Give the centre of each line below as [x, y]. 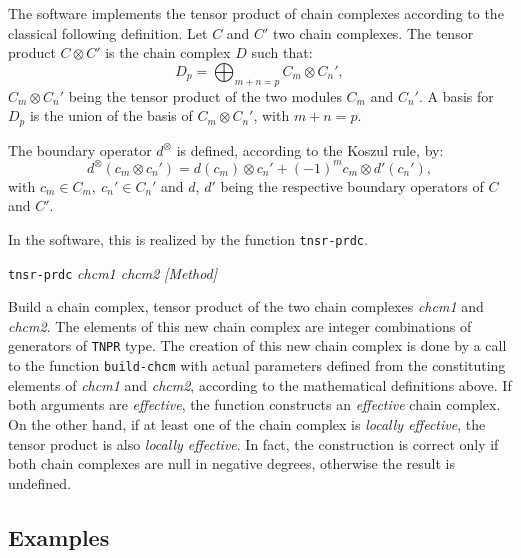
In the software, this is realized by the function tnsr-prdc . [188, 238]
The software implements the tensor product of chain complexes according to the [256, 13]
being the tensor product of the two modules [205, 95]
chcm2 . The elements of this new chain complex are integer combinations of [240, 325]
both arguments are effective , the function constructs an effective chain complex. [254, 404]
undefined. [40, 482]
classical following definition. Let [108, 32]
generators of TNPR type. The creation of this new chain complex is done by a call [257, 345]
